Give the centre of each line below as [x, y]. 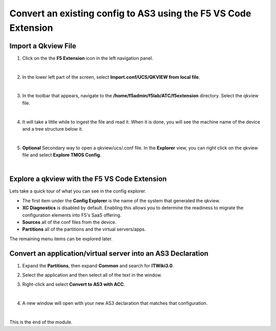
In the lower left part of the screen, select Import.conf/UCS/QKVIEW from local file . [111, 77]
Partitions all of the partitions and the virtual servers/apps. [84, 229]
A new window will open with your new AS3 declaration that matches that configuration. [115, 303]
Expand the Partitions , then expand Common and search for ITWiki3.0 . [98, 265]
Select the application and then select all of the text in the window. [92, 275]
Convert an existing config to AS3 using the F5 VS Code [130, 13]
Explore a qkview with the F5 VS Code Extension [88, 179]
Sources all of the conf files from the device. [70, 222]
